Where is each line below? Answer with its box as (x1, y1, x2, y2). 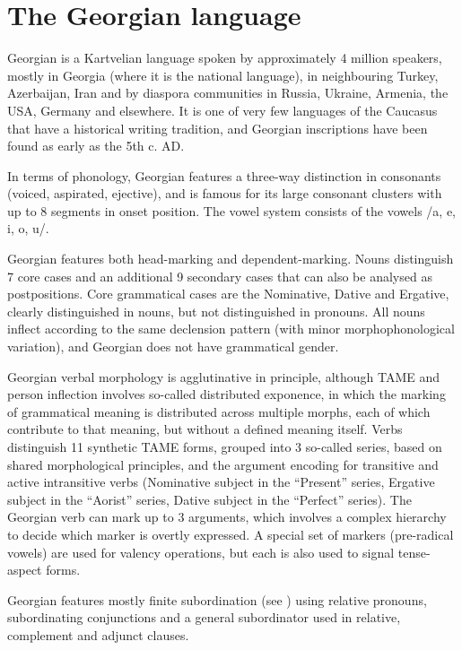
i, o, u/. (7, 219, 49, 238)
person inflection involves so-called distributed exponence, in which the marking (7, 385, 446, 403)
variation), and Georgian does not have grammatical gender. (7, 337, 339, 356)
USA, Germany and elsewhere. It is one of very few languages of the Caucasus (7, 100, 438, 119)
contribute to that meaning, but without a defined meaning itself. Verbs (7, 420, 403, 438)
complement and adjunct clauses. (7, 625, 189, 644)
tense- (397, 542, 431, 561)
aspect (7, 560, 42, 579)
